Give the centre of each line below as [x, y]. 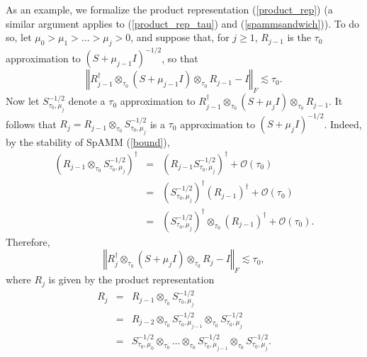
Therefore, [28, 241]
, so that [180, 58]
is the [299, 37]
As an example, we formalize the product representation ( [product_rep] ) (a [169, 9]
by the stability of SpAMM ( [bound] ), [88, 141]
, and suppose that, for [180, 37]
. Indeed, [343, 124]
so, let [19, 37]
